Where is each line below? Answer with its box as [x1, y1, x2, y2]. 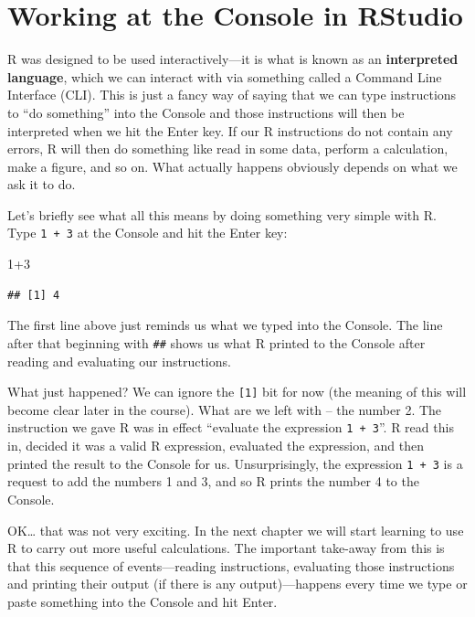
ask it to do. [7, 175, 76, 194]
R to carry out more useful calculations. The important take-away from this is [7, 538, 445, 558]
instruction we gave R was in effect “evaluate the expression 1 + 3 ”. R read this [7, 418, 454, 437]
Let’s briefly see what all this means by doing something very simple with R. [7, 205, 437, 224]
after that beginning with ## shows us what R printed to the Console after [7, 333, 426, 352]
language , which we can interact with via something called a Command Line [7, 67, 442, 86]
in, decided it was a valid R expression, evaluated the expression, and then [7, 436, 425, 455]
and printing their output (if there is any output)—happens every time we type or [7, 574, 468, 593]
